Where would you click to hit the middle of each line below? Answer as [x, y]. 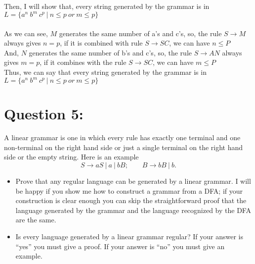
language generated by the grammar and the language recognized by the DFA [133, 210]
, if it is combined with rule [101, 43]
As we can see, [26, 33]
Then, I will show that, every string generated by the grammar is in [107, 6]
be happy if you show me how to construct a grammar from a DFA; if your [129, 190]
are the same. [36, 220]
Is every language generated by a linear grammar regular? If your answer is [129, 237]
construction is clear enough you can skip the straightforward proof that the [131, 200]
